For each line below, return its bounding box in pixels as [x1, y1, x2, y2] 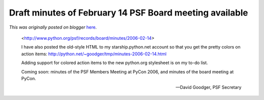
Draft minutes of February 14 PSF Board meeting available [9, 7, 248, 18]
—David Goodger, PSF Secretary [176, 84, 242, 90]
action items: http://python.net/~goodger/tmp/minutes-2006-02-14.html [21, 51, 167, 57]
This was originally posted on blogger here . [9, 24, 97, 30]
